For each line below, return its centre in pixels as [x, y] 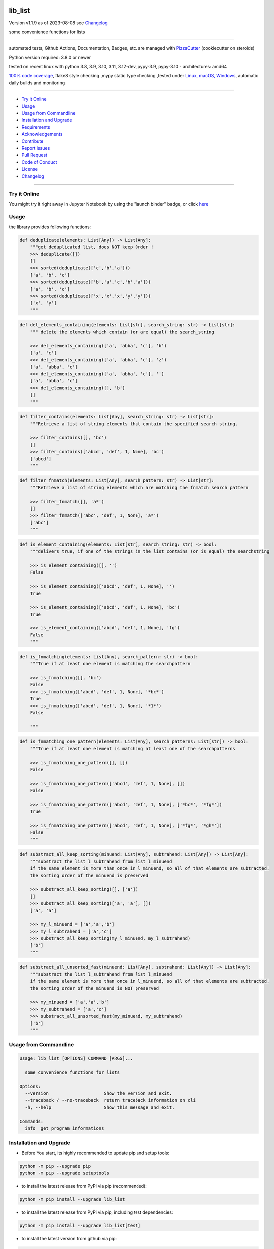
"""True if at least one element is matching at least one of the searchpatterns [133, 749]
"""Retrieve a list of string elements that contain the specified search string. [134, 424]
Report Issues [36, 148]
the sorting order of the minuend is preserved [89, 875]
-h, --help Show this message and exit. [100, 1107]
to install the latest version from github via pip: [69, 1239]
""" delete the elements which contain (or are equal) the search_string [122, 332]
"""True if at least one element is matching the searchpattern [110, 664]
